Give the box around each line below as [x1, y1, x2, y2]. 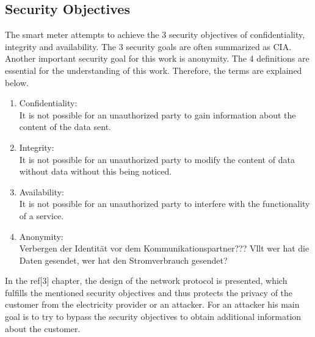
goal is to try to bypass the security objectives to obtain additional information [5, 310, 302, 323]
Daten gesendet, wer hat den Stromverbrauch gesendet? [19, 253, 228, 266]
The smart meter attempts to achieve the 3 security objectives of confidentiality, [5, 28, 305, 41]
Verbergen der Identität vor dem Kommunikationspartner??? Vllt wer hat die [19, 242, 310, 255]
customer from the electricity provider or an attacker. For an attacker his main [5, 298, 300, 311]
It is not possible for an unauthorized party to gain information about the [19, 108, 296, 121]
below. [5, 76, 29, 89]
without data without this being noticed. [19, 165, 172, 178]
